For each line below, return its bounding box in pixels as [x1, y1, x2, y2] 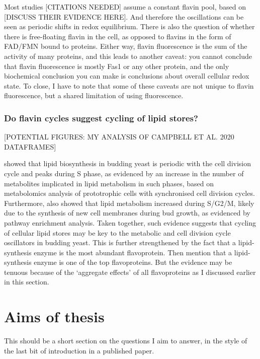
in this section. [4, 276, 49, 287]
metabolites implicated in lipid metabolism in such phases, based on [4, 178, 214, 188]
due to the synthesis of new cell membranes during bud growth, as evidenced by [4, 207, 250, 218]
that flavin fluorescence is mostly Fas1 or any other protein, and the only [4, 60, 229, 71]
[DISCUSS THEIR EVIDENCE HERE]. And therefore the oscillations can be [4, 11, 244, 22]
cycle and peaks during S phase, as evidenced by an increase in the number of [4, 168, 244, 178]
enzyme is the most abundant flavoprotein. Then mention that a [34, 247, 232, 257]
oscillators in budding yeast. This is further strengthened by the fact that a [4, 237, 236, 248]
